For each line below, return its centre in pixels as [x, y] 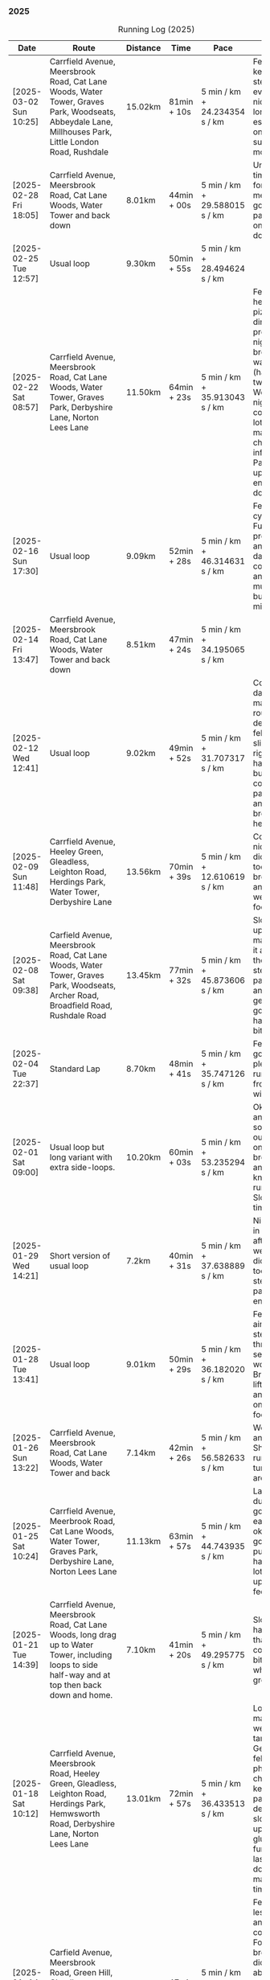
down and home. [81, 1695]
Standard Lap [75, 1069]
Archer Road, [74, 996]
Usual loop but [77, 1148]
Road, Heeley [75, 1773]
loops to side [74, 1665]
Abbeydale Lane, [81, 122]
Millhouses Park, [81, 132]
